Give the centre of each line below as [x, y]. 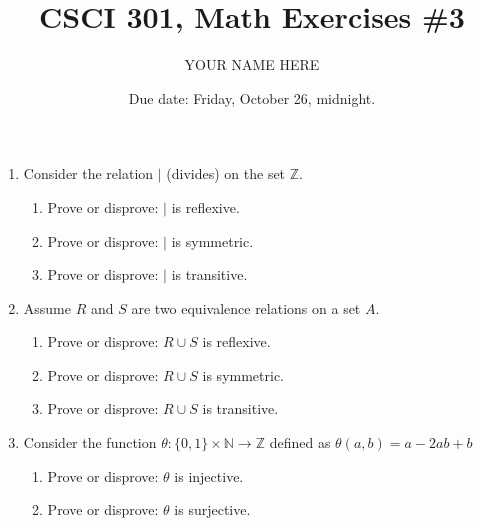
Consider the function [90, 442]
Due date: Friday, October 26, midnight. [252, 97]
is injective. [209, 475]
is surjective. [212, 509]
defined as [300, 442]
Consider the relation [88, 173]
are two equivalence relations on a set [246, 307]
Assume [47, 307]
